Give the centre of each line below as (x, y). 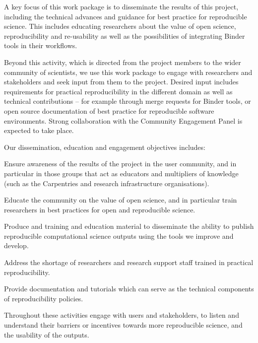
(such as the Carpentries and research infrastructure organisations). (107, 183)
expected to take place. (39, 130)
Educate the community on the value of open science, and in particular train (121, 200)
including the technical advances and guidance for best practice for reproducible (126, 16)
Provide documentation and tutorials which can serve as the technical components (129, 289)
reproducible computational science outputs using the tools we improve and (119, 236)
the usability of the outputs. (47, 334)
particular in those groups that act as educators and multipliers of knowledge (121, 173)
